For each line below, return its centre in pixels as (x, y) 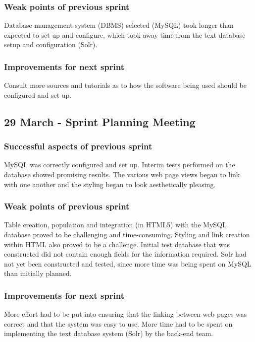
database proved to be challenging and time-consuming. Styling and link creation (127, 234)
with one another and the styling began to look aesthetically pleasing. (110, 184)
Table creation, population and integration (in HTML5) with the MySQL (115, 225)
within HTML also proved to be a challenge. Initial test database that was (117, 244)
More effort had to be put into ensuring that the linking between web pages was (126, 314)
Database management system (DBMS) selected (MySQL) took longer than (119, 25)
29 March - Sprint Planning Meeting (100, 121)
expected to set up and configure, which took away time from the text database (125, 34)
